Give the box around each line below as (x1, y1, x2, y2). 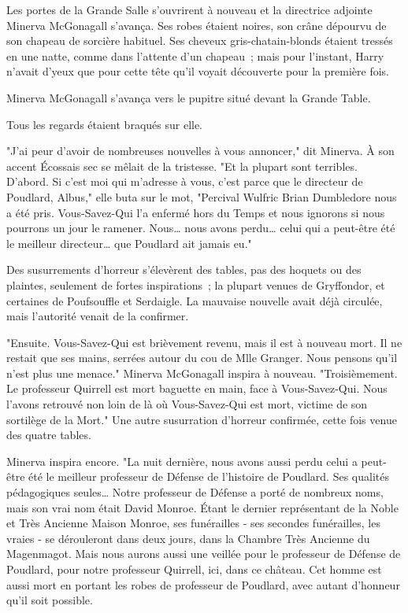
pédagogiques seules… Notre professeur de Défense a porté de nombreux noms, (6, 484, 384, 500)
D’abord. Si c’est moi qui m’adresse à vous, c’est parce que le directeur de (6, 173, 363, 190)
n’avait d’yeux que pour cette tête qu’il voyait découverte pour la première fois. (6, 63, 389, 79)
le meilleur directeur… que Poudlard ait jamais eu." (6, 234, 252, 251)
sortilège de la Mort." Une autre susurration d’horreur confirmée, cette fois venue (6, 411, 397, 427)
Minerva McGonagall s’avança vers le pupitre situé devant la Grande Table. (6, 89, 371, 105)
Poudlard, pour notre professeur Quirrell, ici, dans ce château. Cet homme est (6, 561, 382, 577)
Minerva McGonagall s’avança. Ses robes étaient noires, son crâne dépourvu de (6, 17, 387, 33)
